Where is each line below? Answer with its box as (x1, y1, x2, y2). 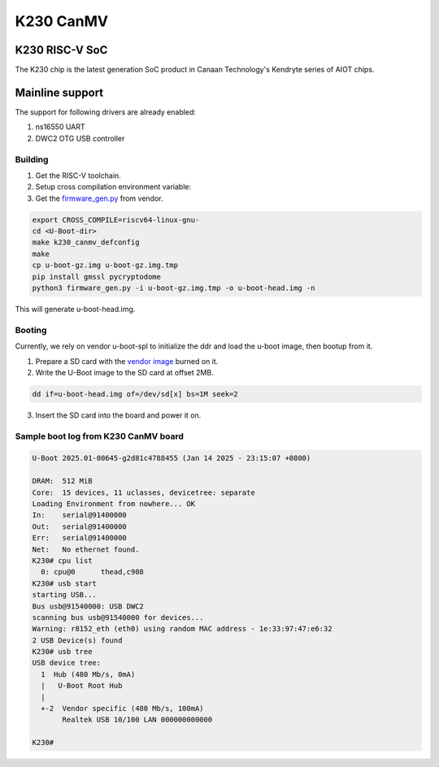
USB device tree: (32, 658, 102, 668)
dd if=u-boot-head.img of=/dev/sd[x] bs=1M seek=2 (32, 389, 239, 398)
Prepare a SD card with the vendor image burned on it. (35, 356, 219, 366)
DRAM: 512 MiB (32, 476, 93, 486)
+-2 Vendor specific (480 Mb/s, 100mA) (41, 704, 204, 713)
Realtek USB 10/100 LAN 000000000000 (62, 715, 213, 725)
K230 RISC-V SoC (15, 43, 108, 57)
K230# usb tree (32, 647, 93, 656)
